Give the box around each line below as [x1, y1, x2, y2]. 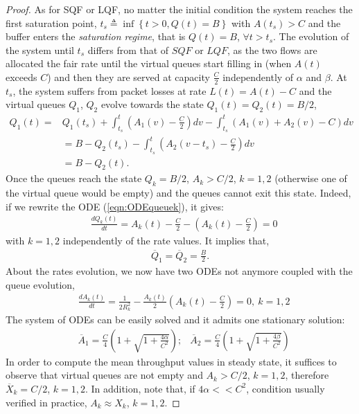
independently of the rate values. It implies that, [62, 233, 270, 247]
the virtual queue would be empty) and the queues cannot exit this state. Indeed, [6, 186, 351, 200]
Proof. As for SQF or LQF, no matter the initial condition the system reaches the [6, 2, 353, 16]
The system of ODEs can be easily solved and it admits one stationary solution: [6, 312, 345, 327]
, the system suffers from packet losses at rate [12, 83, 207, 98]
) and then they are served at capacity [47, 69, 210, 84]
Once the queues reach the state [6, 171, 142, 186]
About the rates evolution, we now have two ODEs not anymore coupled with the [6, 264, 353, 278]
